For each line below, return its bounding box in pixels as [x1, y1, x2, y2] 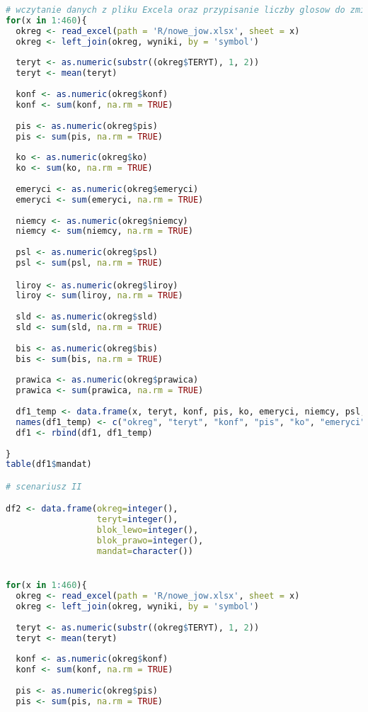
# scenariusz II [6, 481, 82, 492]
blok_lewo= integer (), [96, 525, 199, 536]
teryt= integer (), [96, 514, 178, 525]
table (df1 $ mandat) [6, 459, 92, 470]
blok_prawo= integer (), [96, 536, 204, 546]
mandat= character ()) [96, 546, 193, 556]
